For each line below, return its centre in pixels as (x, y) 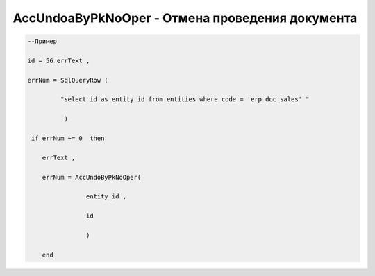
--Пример (42, 41)
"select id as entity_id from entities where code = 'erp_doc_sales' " (185, 100)
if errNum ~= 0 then (68, 138)
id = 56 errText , (59, 60)
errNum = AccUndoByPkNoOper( (92, 177)
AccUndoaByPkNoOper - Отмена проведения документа (185, 18)
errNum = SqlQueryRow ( (68, 80)
